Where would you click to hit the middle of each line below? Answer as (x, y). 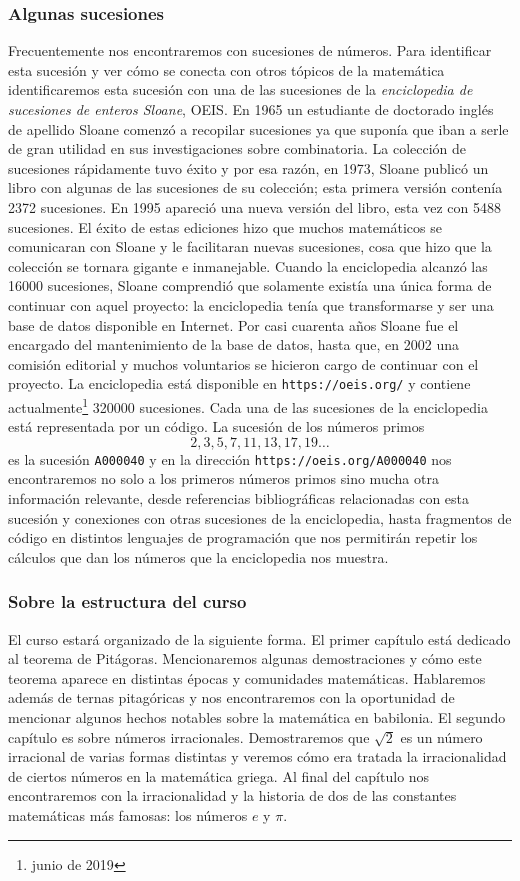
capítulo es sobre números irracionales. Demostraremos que (189, 736)
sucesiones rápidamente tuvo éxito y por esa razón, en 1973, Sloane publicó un (248, 167)
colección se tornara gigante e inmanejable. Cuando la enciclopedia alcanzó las (248, 265)
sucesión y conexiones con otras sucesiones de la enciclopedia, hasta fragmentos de (260, 517)
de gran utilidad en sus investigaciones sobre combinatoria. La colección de (237, 148)
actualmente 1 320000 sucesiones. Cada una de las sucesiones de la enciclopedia (248, 405)
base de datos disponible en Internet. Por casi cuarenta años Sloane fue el (233, 324)
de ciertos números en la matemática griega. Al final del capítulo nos (219, 775)
